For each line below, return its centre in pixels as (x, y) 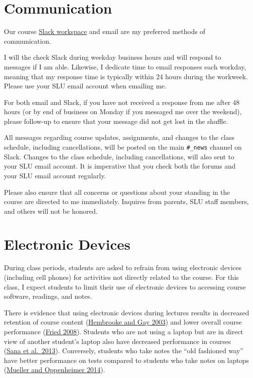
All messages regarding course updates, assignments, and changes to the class (119, 137)
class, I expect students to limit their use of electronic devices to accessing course (125, 286)
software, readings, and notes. (48, 296)
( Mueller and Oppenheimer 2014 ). (54, 369)
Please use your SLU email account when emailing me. (85, 86)
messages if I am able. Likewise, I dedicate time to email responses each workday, (125, 66)
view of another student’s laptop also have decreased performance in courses (117, 341)
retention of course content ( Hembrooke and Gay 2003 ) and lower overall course (123, 322)
